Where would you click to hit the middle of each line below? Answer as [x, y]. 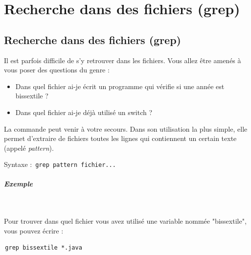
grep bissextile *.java [44, 248]
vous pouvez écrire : [34, 230]
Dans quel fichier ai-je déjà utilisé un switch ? [84, 112]
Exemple [18, 183]
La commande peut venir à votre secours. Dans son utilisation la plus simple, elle [126, 128]
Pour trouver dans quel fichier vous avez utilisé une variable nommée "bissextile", [125, 221]
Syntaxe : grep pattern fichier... [60, 164]
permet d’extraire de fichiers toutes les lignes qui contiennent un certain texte [120, 138]
